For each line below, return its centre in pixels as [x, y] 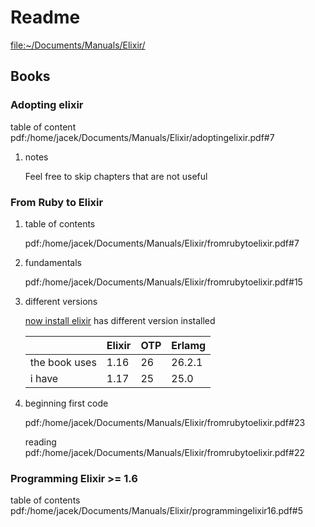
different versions [61, 301]
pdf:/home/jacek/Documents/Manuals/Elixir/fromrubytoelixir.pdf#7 [162, 243]
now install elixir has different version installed [120, 320]
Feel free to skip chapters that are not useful [116, 176]
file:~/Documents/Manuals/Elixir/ [78, 45]
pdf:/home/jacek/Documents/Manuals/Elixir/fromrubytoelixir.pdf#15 [163, 282]
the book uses [63, 362]
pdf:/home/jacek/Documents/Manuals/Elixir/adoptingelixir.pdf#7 [142, 137]
